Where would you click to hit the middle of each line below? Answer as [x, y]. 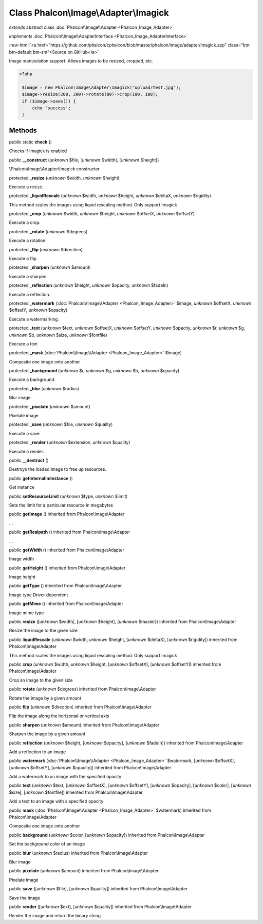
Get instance [22, 487]
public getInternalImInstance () [41, 478]
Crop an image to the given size [41, 680]
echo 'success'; [51, 108]
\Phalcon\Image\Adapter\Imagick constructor [54, 169]
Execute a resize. [26, 187]
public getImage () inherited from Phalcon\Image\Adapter [67, 514]
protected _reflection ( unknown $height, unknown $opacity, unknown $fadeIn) [89, 285]
